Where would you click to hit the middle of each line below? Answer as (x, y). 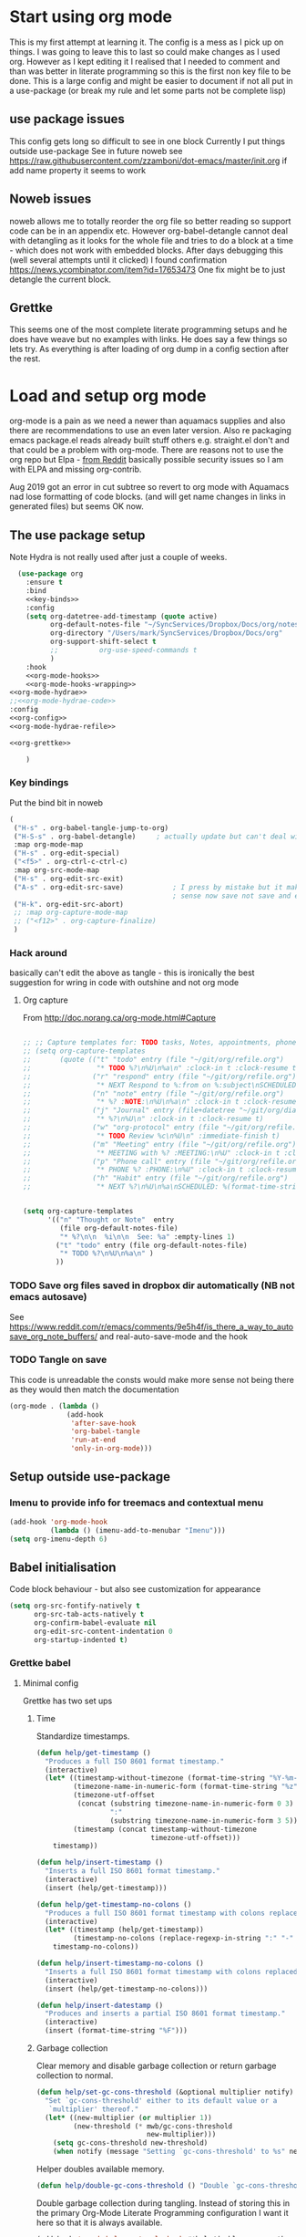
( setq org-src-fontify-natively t (75, 1606)
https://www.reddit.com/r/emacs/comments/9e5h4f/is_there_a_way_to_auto (152, 1327)
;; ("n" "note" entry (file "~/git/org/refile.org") (153, 1093)
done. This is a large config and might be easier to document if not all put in (151, 80)
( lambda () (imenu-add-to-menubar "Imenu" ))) (138, 1530)
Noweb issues (51, 199)
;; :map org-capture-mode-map (71, 913)
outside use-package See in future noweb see (96, 151)
